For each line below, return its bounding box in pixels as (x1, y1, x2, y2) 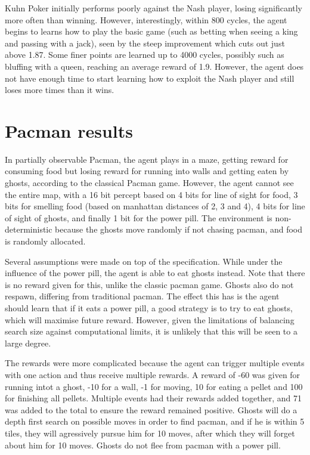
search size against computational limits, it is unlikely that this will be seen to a (5, 325, 297, 338)
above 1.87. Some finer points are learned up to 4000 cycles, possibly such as (5, 48, 284, 61)
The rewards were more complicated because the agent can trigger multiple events (5, 357, 305, 369)
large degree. (5, 336, 51, 349)
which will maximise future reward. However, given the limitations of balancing (5, 313, 294, 326)
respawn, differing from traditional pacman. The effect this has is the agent (5, 290, 280, 302)
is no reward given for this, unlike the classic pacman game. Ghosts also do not (5, 278, 294, 290)
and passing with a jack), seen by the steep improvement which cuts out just (5, 36, 285, 49)
